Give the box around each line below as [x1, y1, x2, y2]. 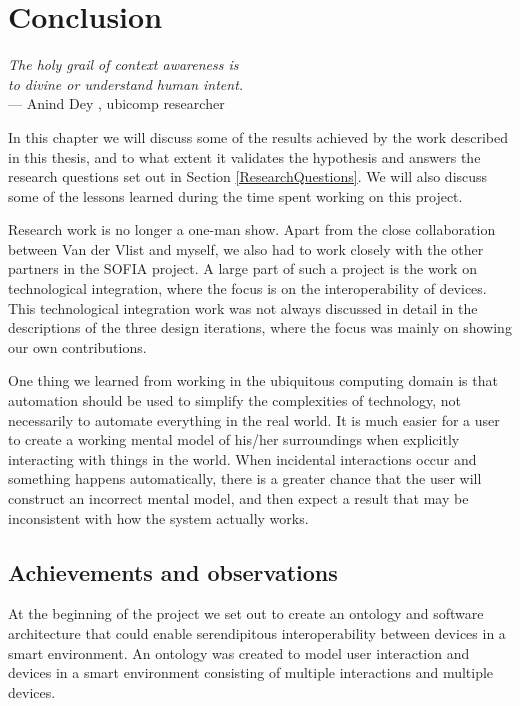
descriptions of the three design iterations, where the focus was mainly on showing [8, 317, 512, 338]
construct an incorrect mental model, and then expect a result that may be [8, 488, 469, 508]
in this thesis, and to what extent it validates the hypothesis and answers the [8, 146, 481, 167]
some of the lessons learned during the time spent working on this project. [8, 185, 463, 206]
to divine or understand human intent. [8, 73, 244, 94]
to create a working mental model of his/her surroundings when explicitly [8, 429, 460, 450]
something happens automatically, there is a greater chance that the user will [8, 468, 482, 489]
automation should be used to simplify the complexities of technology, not [8, 390, 461, 411]
